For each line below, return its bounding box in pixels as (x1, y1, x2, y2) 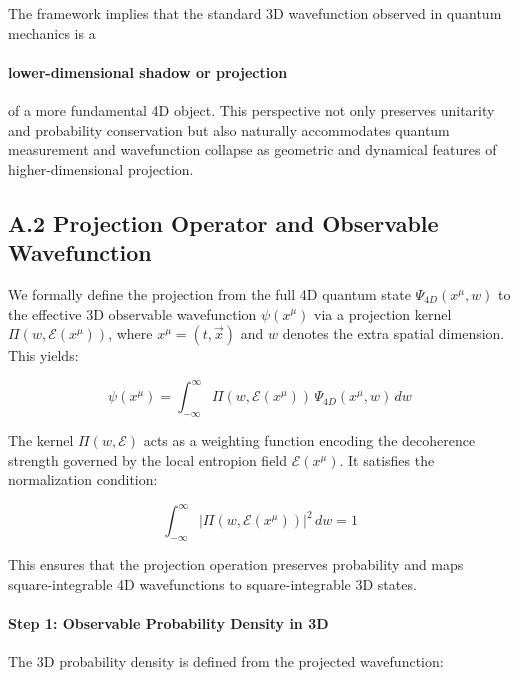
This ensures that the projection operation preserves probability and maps (8, 554, 464, 575)
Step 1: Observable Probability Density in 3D (8, 612, 329, 633)
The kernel (8, 430, 74, 451)
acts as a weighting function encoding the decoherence (143, 430, 476, 451)
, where (108, 323, 153, 344)
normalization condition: (8, 469, 158, 490)
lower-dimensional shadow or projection (8, 61, 288, 82)
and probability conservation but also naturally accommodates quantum (8, 119, 450, 140)
